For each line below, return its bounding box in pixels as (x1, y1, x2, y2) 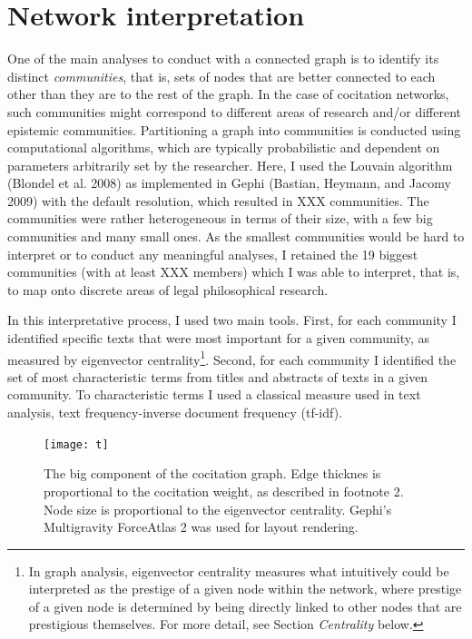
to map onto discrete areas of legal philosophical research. (7, 280, 329, 299)
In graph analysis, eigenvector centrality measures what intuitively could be (28, 561, 449, 580)
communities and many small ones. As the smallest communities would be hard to (7, 227, 465, 246)
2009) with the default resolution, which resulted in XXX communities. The (7, 191, 429, 210)
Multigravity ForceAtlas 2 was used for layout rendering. (44, 517, 359, 536)
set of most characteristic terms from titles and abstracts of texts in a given (7, 367, 428, 386)
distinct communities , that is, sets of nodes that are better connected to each (7, 66, 436, 85)
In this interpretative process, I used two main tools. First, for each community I (7, 310, 457, 329)
